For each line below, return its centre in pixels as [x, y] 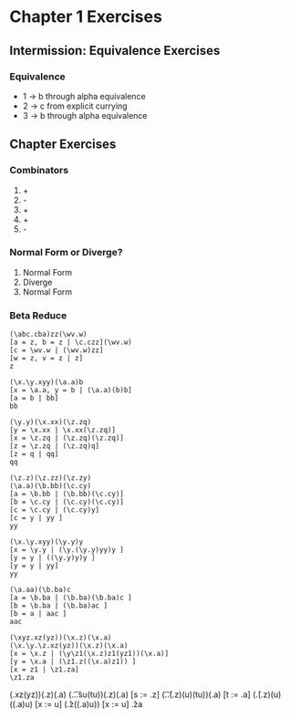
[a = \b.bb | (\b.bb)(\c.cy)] [67, 494]
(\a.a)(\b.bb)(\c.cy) [51, 486]
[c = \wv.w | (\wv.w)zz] [57, 350]
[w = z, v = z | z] [47, 359]
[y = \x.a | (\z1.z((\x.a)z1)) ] [73, 662]
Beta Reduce [38, 315]
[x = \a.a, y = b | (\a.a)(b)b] [71, 390]
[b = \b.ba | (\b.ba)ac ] [58, 606]
